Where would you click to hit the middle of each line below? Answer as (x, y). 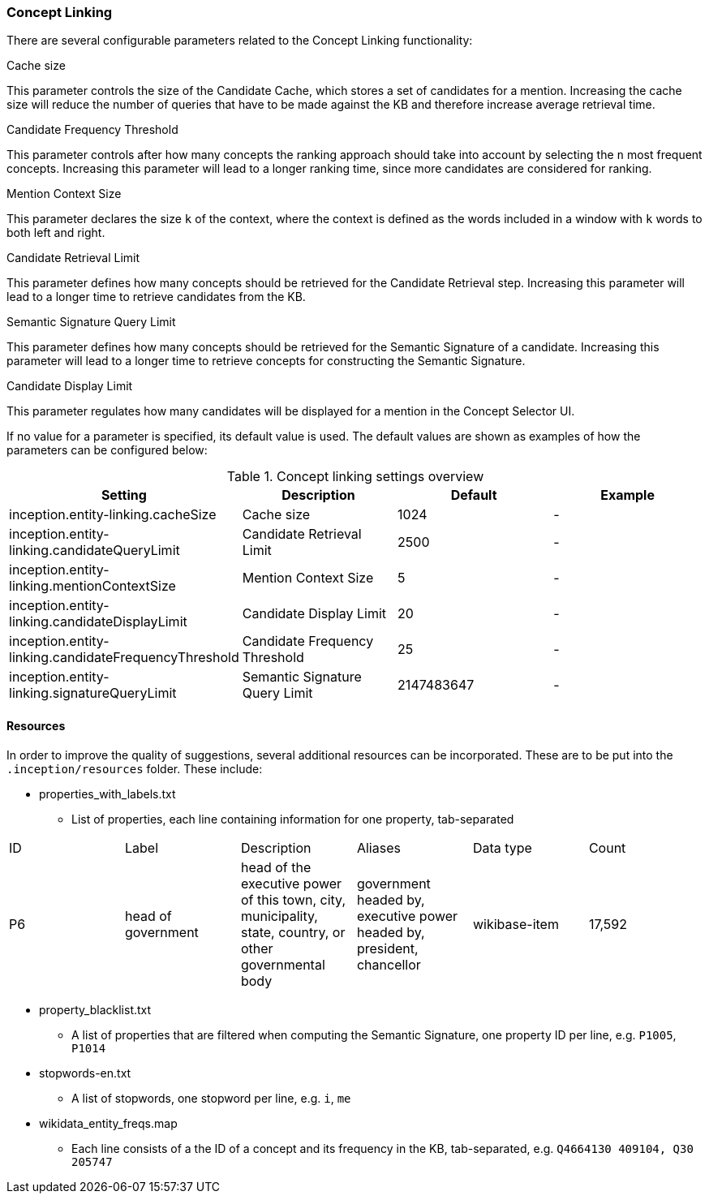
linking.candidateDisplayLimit (98, 622)
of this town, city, (293, 899)
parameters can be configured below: (107, 450)
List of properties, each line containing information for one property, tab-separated (293, 819)
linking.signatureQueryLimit (93, 693)
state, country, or (293, 932)
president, (387, 948)
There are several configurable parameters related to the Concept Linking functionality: (240, 41)
